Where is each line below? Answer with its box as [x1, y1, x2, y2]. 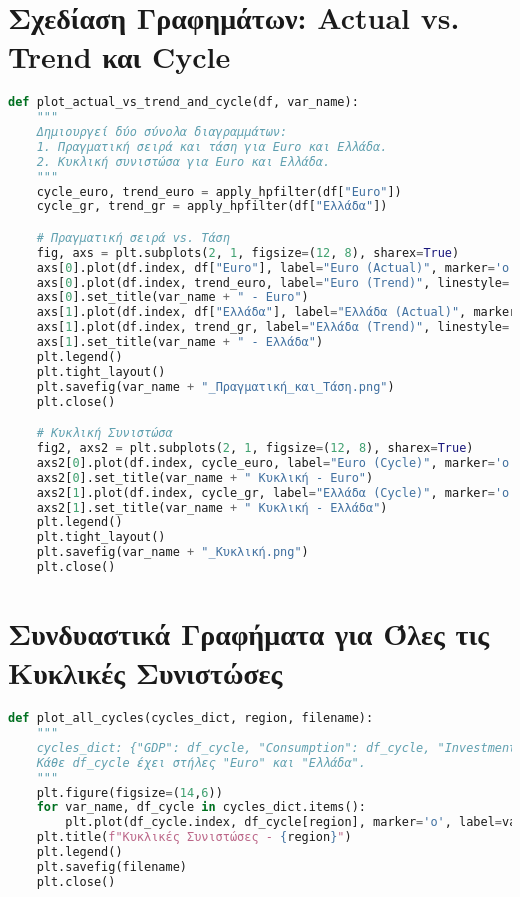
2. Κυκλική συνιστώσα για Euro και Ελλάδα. [36, 154, 331, 169]
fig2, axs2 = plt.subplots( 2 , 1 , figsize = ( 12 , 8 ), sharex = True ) [36, 441, 474, 455]
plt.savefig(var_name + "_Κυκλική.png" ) [36, 545, 309, 560]
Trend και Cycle [8, 36, 231, 77]
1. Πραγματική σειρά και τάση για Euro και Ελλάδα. [36, 139, 388, 154]
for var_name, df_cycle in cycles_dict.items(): [36, 800, 366, 815]
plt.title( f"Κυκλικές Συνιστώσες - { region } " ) [36, 830, 352, 845]
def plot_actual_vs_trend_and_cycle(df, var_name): [8, 95, 359, 110]
